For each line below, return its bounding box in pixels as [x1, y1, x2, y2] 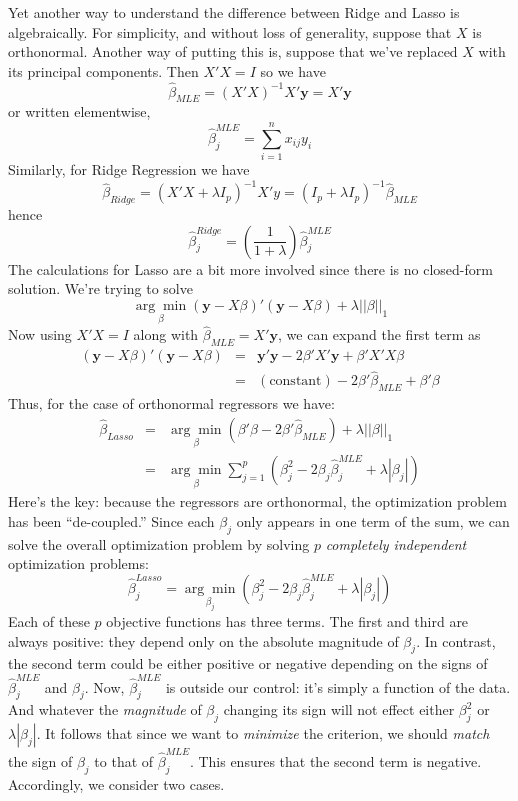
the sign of [8, 750, 73, 771]
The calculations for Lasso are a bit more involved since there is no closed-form [8, 258, 493, 279]
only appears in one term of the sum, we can [236, 510, 510, 531]
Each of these [8, 610, 90, 631]
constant [269, 374, 322, 389]
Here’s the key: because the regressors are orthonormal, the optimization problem [8, 491, 507, 512]
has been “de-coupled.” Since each [8, 510, 215, 531]
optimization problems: [8, 553, 149, 574]
